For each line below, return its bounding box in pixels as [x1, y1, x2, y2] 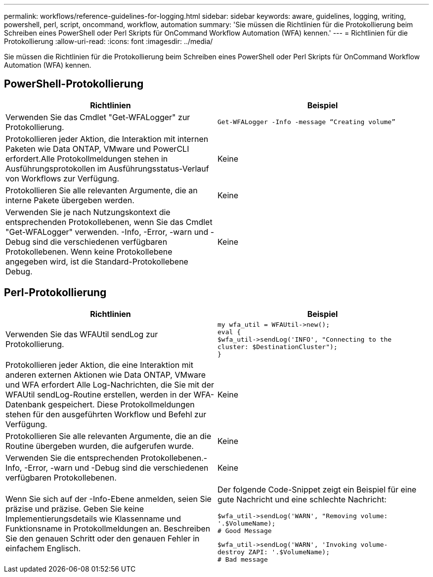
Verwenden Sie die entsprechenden [5, 452, 138, 463]
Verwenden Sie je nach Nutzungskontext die [5, 207, 171, 217]
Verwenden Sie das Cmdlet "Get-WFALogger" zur [5, 112, 190, 122]
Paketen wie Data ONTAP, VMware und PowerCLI [5, 143, 189, 154]
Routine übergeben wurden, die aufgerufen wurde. [5, 441, 194, 451]
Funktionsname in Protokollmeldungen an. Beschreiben [5, 524, 211, 534]
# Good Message [217, 527, 272, 534]
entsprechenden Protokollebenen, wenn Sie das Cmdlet [5, 217, 213, 227]
